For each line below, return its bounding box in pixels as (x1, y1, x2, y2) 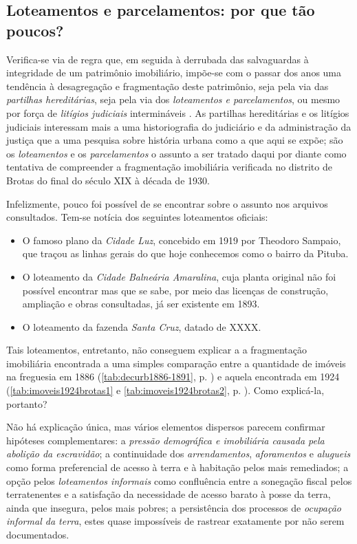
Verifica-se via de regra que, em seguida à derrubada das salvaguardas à (6, 52, 309, 66)
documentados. (6, 527, 69, 541)
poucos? (6, 19, 64, 41)
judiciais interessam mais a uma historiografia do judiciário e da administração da (6, 119, 351, 133)
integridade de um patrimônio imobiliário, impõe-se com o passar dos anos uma (6, 65, 342, 80)
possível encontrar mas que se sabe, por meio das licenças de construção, (22, 283, 329, 297)
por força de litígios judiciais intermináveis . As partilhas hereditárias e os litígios (6, 105, 349, 120)
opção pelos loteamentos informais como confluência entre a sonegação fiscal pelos (6, 473, 352, 488)
